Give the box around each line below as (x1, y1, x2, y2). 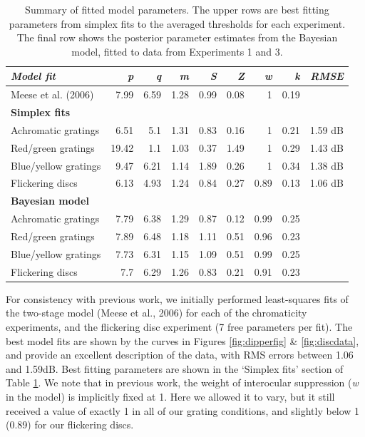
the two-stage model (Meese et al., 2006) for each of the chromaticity (6, 305, 307, 320)
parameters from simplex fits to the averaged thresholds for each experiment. (9, 16, 346, 31)
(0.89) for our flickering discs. (6, 417, 134, 432)
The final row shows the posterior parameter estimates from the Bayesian (16, 30, 338, 45)
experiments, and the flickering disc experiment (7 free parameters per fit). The (6, 319, 353, 334)
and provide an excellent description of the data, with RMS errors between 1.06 (6, 347, 354, 362)
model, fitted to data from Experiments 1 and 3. (71, 43, 283, 58)
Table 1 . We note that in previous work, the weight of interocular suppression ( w (6, 375, 359, 390)
